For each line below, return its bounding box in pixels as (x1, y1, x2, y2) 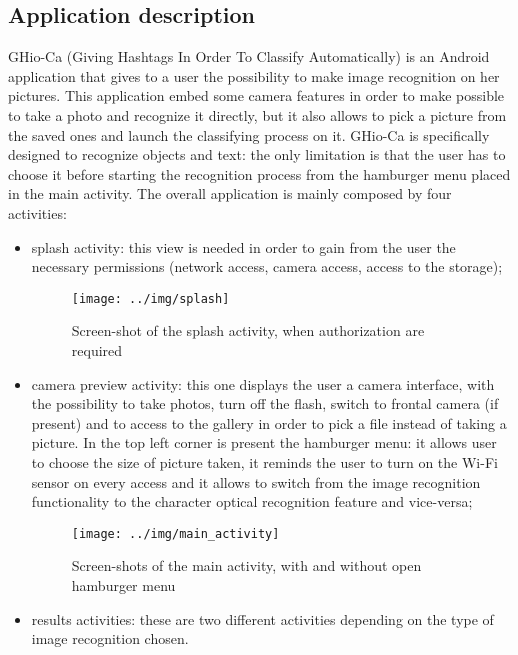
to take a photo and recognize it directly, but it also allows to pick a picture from (8, 104, 507, 125)
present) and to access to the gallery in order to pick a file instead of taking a (31, 412, 507, 433)
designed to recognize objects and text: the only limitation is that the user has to (8, 144, 506, 165)
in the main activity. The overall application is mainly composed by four (8, 183, 452, 204)
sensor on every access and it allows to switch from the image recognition (31, 471, 481, 492)
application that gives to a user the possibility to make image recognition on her (8, 65, 500, 86)
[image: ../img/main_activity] (71, 526, 280, 541)
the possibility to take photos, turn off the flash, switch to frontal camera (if (31, 393, 499, 414)
